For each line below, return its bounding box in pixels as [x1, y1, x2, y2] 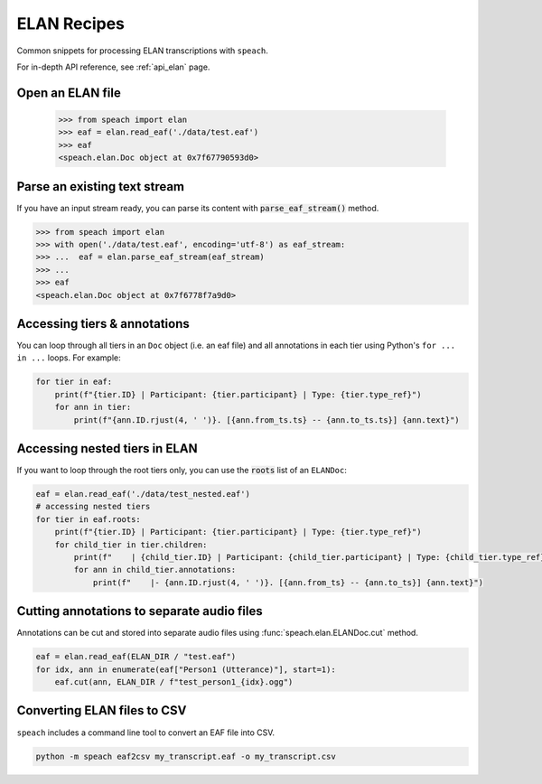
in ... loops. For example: [16, 352, 121, 363]
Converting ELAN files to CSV [16, 703, 187, 718]
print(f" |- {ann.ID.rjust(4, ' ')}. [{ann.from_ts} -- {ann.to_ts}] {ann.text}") [92, 577, 483, 587]
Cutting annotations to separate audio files [16, 603, 263, 619]
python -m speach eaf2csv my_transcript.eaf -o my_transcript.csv [35, 751, 336, 761]
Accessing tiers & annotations [16, 316, 190, 331]
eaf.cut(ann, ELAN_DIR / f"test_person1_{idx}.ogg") [54, 677, 294, 687]
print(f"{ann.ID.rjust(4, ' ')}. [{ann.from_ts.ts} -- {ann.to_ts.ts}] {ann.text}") [73, 415, 460, 425]
